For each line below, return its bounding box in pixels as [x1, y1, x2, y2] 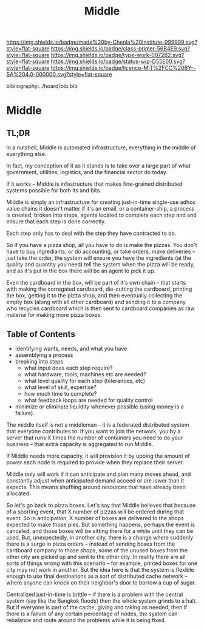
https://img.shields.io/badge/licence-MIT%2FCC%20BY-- [50, 64, 196, 72]
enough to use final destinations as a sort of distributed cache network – [6, 572, 188, 580]
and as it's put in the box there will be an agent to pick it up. [6, 267, 156, 274]
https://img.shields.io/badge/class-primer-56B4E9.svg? [50, 45, 190, 52]
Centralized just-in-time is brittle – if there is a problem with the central [6, 591, 183, 598]
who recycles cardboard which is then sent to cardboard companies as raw [6, 305, 195, 312]
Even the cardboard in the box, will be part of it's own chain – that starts [6, 279, 186, 286]
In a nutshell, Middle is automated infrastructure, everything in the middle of [6, 144, 196, 151]
